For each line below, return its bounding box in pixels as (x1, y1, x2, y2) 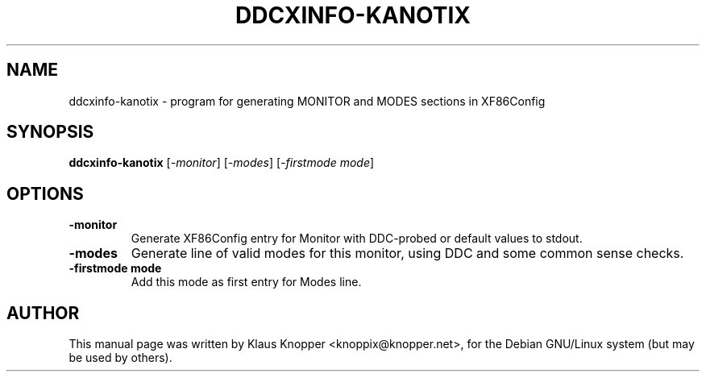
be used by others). (69, 351, 172, 365)
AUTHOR (6, 302, 80, 323)
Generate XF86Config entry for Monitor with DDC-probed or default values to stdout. (131, 231, 583, 246)
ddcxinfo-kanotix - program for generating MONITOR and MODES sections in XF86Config (69, 93, 546, 108)
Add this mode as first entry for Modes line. (131, 275, 362, 289)
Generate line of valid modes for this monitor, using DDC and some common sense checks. (131, 245, 684, 262)
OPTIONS (6, 183, 84, 204)
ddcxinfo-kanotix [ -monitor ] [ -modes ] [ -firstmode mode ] (69, 156, 375, 170)
